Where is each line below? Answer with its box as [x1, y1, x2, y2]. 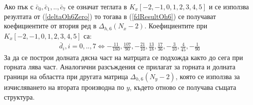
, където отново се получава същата [129, 82, 236, 92]
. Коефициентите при [144, 21, 208, 31]
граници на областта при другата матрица [4, 71, 128, 81]
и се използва [209, 1, 249, 11]
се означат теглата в [68, 1, 127, 11]
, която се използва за [175, 71, 240, 81]
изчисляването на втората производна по [4, 82, 125, 92]
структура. [4, 91, 35, 102]
